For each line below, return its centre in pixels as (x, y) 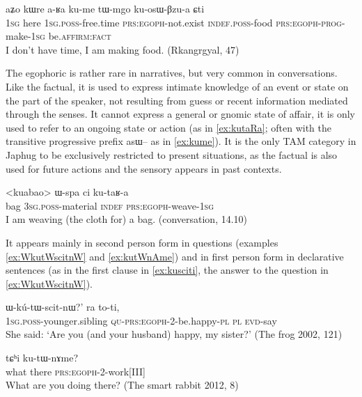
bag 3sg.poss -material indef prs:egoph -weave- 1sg (110, 205)
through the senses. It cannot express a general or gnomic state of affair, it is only (180, 114)
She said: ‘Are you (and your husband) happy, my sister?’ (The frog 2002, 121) (174, 334)
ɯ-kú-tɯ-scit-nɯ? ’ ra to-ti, (63, 307)
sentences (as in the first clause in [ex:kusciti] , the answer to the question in (167, 270)
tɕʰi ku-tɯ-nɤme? (42, 358)
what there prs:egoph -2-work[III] (76, 371)
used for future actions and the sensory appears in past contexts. (144, 168)
